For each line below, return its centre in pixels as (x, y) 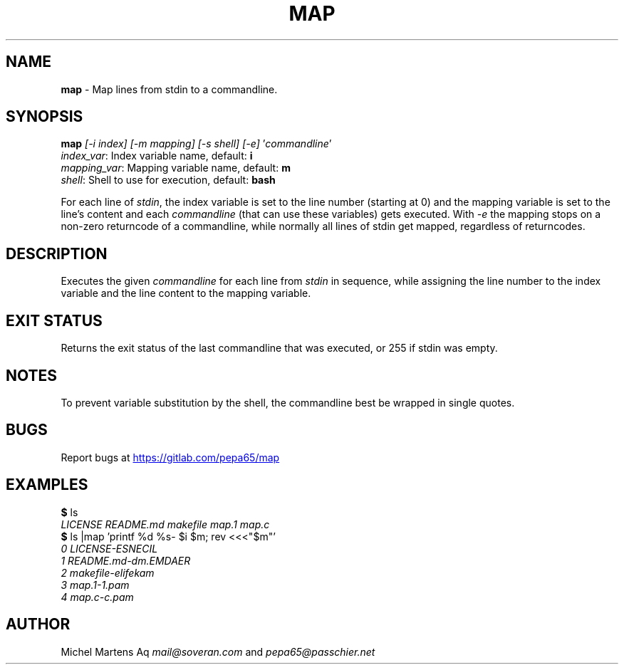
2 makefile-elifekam (108, 572)
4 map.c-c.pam (97, 597)
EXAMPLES (47, 485)
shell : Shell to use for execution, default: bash (168, 180)
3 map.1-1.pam (95, 585)
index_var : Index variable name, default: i (157, 156)
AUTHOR (38, 624)
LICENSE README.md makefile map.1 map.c (165, 524)
